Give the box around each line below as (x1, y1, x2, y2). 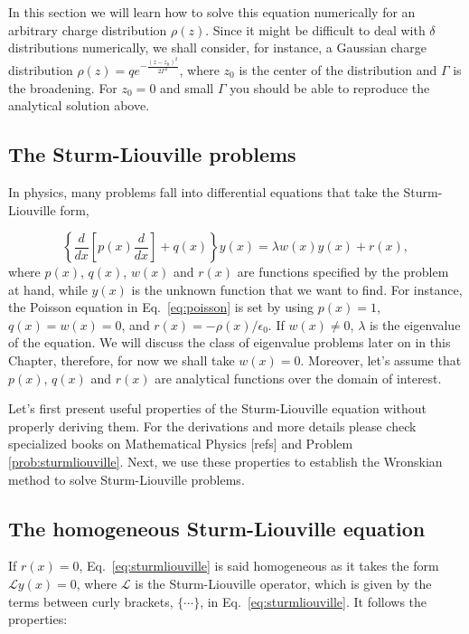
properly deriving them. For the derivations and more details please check (8, 416, 417, 435)
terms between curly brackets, (8, 591, 174, 610)
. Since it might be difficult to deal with (205, 20, 426, 39)
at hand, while (8, 279, 88, 298)
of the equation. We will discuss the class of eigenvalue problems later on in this (8, 333, 451, 352)
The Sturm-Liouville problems (8, 140, 296, 168)
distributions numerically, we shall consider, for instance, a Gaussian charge (8, 38, 427, 57)
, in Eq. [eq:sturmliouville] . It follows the (200, 591, 427, 610)
